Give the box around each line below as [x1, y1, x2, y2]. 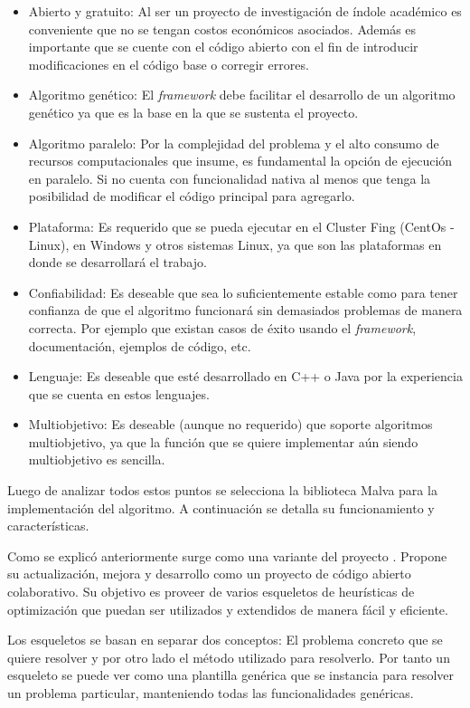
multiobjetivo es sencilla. [28, 450, 165, 469]
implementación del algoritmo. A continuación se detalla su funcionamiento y [7, 498, 435, 517]
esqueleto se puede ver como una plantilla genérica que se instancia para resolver [7, 665, 455, 684]
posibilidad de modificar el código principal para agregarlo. [28, 187, 355, 206]
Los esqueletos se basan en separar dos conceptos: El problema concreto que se [7, 630, 443, 649]
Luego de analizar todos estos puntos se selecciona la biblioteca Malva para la [7, 481, 437, 500]
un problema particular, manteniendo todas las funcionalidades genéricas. [7, 684, 414, 702]
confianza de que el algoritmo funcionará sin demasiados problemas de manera [28, 301, 463, 320]
